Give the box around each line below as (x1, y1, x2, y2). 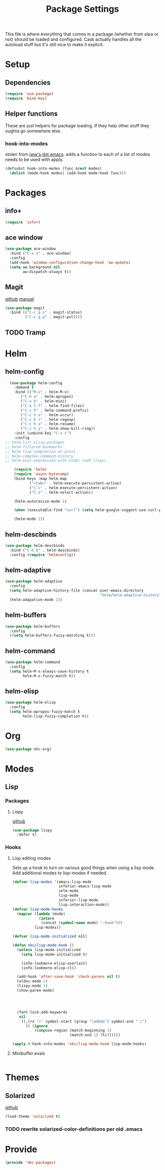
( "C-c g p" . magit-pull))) (25, 315, 82, 320)
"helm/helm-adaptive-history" (99, 593, 162, 598)
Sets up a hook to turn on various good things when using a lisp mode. (12, 865, 156, 870)
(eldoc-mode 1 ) (17, 979, 48, 984)
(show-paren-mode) (17, 988, 55, 993)
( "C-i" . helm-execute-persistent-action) (29, 485, 118, 490)
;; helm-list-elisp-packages (5, 440, 65, 445)
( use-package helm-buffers (5, 624, 60, 629)
